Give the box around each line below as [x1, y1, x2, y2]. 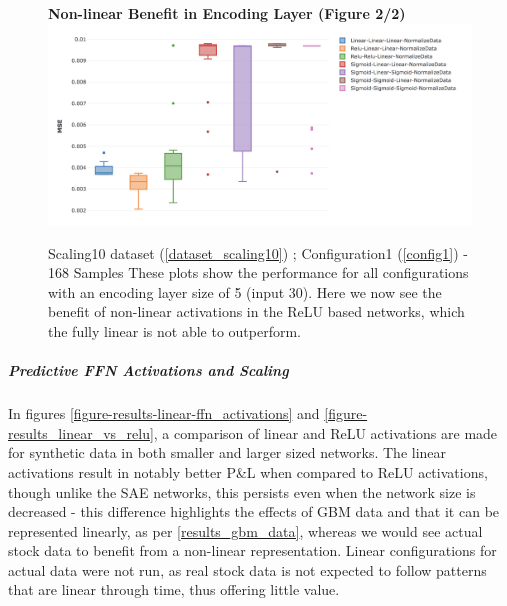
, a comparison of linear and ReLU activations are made [153, 422, 498, 443]
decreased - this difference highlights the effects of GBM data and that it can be [8, 501, 500, 522]
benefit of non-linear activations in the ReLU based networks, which [48, 301, 465, 322]
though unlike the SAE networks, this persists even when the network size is [8, 481, 476, 502]
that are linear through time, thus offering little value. [8, 579, 340, 600]
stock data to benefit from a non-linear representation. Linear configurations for [8, 540, 497, 561]
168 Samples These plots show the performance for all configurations [48, 262, 469, 283]
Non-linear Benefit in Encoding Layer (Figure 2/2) [48, 3, 406, 23]
